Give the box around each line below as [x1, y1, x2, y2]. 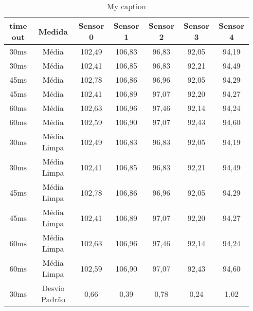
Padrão [41, 293, 65, 305]
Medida [38, 25, 68, 37]
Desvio [41, 282, 65, 293]
